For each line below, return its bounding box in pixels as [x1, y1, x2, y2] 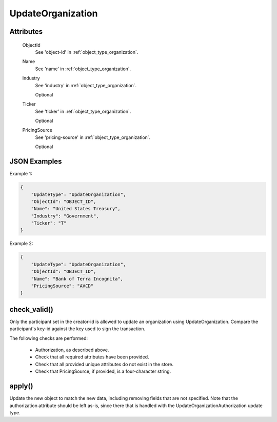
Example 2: [9, 240, 33, 247]
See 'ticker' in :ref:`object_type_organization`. [35, 108, 131, 114]
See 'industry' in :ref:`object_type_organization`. [35, 82, 137, 88]
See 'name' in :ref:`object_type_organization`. [35, 66, 131, 72]
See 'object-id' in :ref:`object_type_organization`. [35, 49, 138, 55]
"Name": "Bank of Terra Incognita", [31, 276, 123, 282]
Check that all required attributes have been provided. [35, 354, 149, 360]
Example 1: [9, 171, 32, 177]
